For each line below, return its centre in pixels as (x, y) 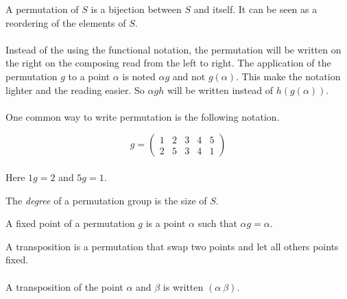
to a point (89, 76)
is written (183, 286)
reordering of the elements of (66, 22)
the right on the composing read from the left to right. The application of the (168, 63)
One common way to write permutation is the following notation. (143, 116)
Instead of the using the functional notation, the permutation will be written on (173, 49)
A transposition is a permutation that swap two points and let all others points (172, 246)
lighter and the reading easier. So (75, 89)
